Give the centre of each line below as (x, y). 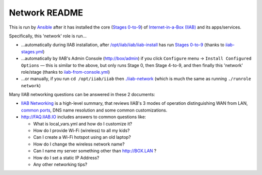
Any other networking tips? (60, 164)
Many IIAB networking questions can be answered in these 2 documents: (82, 95)
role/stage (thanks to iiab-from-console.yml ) (65, 72)
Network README (46, 13)
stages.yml (32, 51)
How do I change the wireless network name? (79, 144)
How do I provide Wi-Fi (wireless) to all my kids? (82, 130)
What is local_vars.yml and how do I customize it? (83, 124)
